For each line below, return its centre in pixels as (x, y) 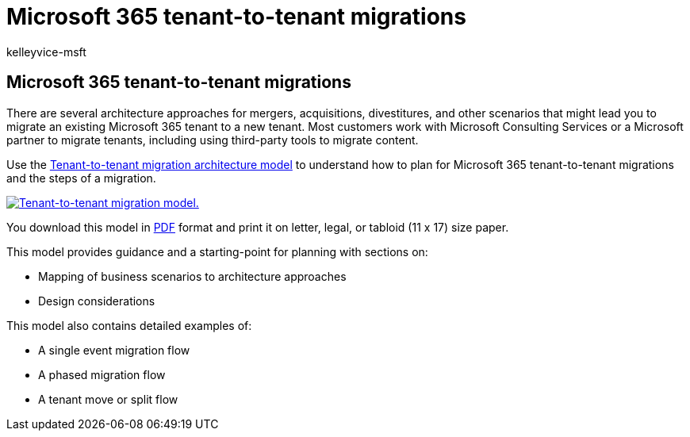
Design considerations (97, 301)
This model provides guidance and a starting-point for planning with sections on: (217, 251)
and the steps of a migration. (81, 178)
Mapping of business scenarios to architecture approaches (192, 276)
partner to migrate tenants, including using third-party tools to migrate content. (213, 140)
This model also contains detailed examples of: (129, 325)
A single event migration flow (114, 350)
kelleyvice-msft (46, 52)
